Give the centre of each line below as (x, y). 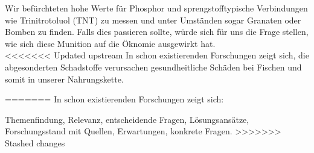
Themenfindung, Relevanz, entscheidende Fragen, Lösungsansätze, (127, 119)
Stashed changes (35, 142)
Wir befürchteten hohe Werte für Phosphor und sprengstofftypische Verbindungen (156, 8)
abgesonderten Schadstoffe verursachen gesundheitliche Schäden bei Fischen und (153, 67)
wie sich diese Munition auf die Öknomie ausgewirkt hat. (110, 43)
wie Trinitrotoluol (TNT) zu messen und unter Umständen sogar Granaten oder (153, 20)
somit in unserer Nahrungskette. (64, 79)
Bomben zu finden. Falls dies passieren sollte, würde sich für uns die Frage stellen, (157, 32)
